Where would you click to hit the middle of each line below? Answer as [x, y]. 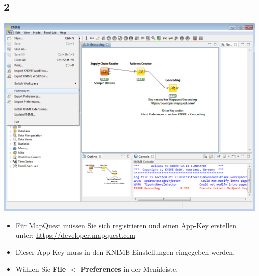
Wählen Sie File [41, 268]
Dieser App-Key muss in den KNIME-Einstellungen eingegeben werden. [125, 251]
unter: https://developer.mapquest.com [76, 235]
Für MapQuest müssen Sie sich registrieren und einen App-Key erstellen [126, 225]
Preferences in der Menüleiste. [129, 268]
